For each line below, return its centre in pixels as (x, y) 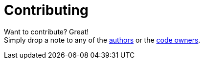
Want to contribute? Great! (46, 31)
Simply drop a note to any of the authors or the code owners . (102, 40)
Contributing (46, 10)
